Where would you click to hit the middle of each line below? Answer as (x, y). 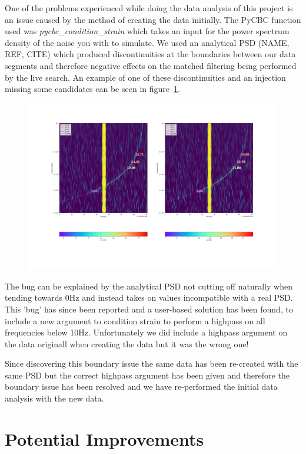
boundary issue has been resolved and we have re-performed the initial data (141, 386)
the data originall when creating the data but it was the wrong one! (127, 343)
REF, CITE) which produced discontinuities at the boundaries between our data (150, 54)
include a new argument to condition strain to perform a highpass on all (135, 320)
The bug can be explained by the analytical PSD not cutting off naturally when (149, 286)
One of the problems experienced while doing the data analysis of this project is (149, 8)
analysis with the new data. (54, 398)
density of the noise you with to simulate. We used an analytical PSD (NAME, (147, 42)
